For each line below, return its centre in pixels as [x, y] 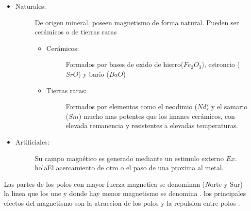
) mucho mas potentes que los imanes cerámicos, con [157, 116]
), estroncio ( [221, 64]
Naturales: [31, 6]
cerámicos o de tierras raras [76, 32]
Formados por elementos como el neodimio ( [132, 106]
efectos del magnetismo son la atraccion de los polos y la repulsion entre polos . [122, 203]
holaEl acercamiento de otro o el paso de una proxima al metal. [129, 168]
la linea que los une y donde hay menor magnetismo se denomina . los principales [125, 193]
